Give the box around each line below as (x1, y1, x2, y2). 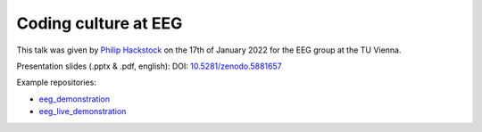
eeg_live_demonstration (38, 106, 127, 117)
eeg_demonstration (38, 94, 111, 104)
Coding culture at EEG (16, 13, 183, 33)
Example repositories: (16, 77, 97, 88)
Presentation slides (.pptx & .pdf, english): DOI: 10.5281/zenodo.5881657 (16, 61, 282, 71)
